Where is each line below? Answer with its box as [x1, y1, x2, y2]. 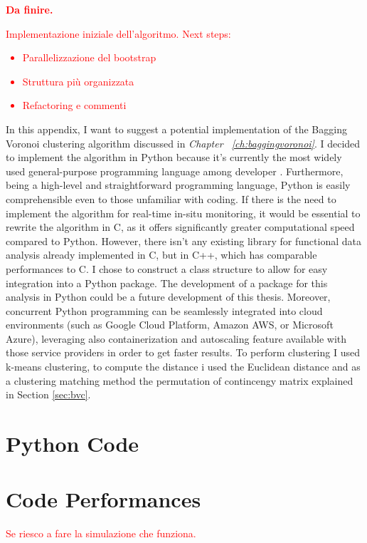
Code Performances [6, 485, 201, 514]
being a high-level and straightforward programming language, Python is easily [6, 177, 351, 192]
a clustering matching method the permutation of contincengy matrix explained [6, 373, 353, 388]
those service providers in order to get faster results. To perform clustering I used [6, 345, 360, 360]
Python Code [6, 429, 139, 458]
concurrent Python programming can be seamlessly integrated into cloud [6, 303, 323, 318]
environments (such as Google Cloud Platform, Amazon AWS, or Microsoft [6, 317, 334, 332]
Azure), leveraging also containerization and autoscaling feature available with [6, 331, 347, 346]
